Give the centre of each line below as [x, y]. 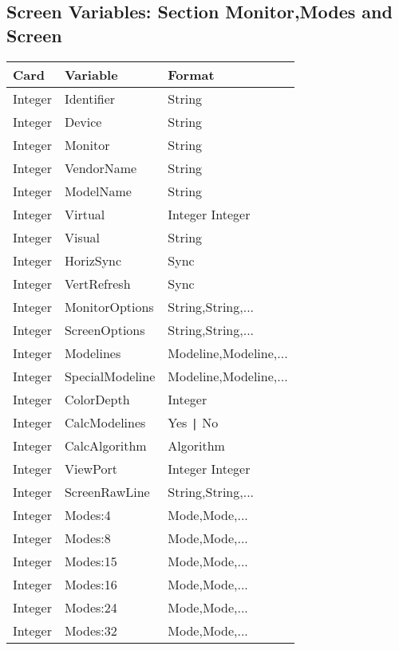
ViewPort [91, 468]
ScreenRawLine [107, 491]
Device [83, 121]
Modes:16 [91, 584]
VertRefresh [97, 283]
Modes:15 [91, 561]
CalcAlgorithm [105, 445]
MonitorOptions [109, 306]
